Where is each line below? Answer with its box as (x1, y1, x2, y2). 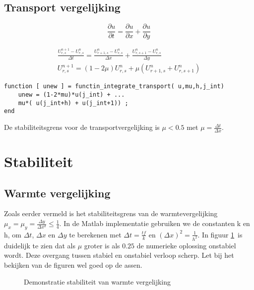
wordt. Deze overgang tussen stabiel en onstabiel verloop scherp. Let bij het (4, 250, 234, 260)
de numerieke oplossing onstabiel (136, 240, 236, 250)
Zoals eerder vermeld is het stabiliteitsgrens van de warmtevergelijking (4, 208, 218, 219)
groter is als (84, 240, 120, 250)
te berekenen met (69, 229, 122, 239)
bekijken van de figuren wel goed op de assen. (4, 259, 142, 270)
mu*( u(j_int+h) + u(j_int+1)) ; (18, 99, 128, 107)
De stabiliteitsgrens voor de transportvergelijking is (4, 122, 160, 132)
